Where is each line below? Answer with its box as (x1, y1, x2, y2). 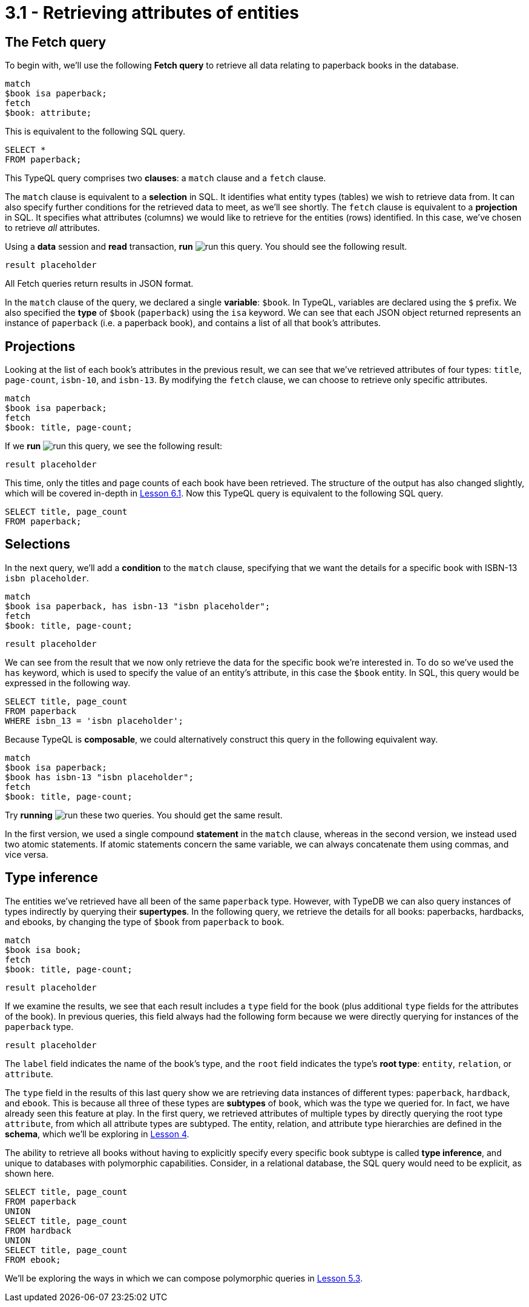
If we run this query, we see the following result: (5, 441, 223, 452)
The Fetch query (5, 34, 107, 50)
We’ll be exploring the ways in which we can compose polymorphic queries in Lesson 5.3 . (5, 1272, 363, 1283)
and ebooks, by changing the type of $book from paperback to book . (5, 916, 284, 927)
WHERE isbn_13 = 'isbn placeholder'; (5, 715, 184, 726)
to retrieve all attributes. (5, 222, 100, 233)
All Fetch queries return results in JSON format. (5, 278, 194, 289)
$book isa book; (5, 944, 82, 955)
